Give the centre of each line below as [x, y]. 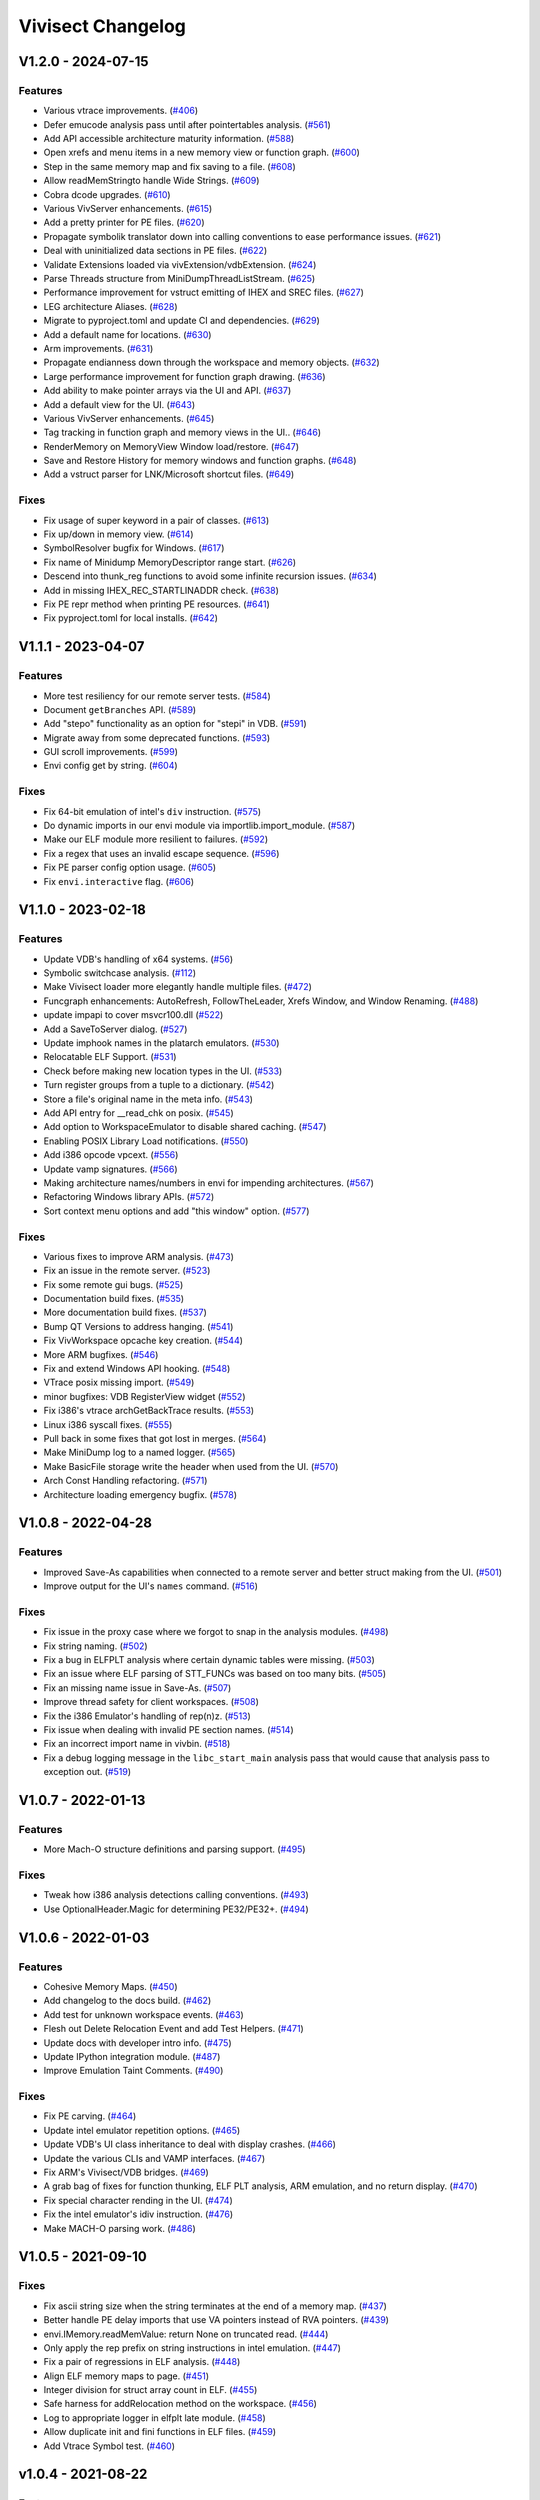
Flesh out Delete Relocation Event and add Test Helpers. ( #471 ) [173, 2029]
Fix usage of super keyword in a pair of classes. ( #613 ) [156, 520]
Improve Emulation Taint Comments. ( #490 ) [133, 2071]
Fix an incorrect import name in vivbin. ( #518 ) [137, 1744]
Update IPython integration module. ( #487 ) [132, 2056]
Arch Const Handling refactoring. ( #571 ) [125, 1481]
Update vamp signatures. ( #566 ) [111, 1169]
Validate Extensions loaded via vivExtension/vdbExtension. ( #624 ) [180, 264]
